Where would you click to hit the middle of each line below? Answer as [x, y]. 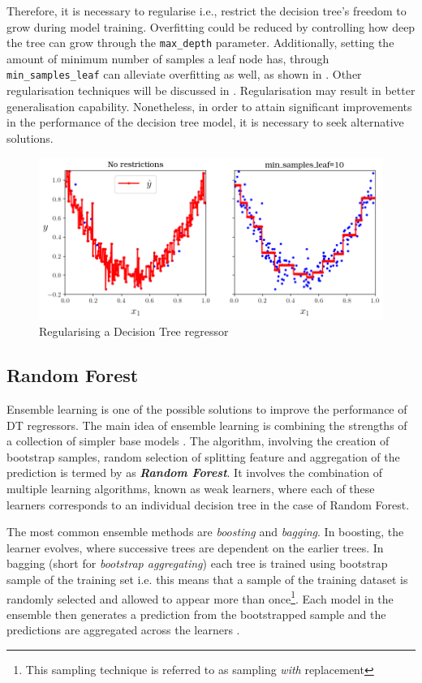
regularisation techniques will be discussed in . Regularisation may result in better [211, 90]
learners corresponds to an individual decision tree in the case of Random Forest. [208, 504]
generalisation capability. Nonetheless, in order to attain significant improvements [209, 106]
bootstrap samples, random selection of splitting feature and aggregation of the [203, 456]
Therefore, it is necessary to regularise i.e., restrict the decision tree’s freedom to [207, 11]
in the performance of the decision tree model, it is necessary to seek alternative [205, 122]
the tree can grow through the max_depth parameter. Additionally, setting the [200, 43]
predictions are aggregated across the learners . [123, 630]
